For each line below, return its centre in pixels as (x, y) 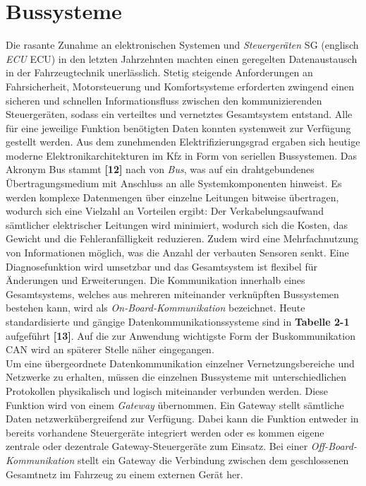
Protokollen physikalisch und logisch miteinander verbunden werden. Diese (167, 390)
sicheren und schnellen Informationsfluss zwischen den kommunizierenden (164, 100)
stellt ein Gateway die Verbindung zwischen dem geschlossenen (213, 460)
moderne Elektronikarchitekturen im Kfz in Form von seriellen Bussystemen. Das (182, 155)
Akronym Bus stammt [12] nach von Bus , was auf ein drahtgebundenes (160, 169)
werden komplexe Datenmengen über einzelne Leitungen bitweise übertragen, (172, 197)
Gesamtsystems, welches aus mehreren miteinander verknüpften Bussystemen (172, 294)
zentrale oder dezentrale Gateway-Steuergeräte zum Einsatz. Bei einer (157, 446)
